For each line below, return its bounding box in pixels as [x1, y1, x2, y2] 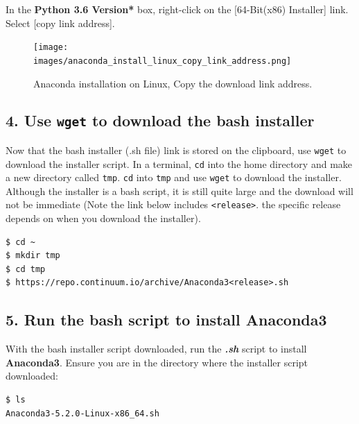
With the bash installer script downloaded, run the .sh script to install [6, 341, 307, 356]
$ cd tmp [6, 264, 46, 274]
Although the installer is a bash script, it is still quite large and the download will [6, 183, 353, 198]
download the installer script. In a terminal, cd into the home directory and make [6, 156, 353, 171]
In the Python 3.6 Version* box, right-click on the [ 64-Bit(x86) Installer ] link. [6, 2, 349, 16]
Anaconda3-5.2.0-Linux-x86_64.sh [6, 408, 159, 418]
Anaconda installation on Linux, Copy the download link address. [33, 76, 313, 90]
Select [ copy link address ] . [6, 15, 115, 30]
